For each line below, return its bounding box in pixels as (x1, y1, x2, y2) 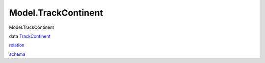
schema (9, 51, 26, 57)
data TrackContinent (9, 33, 51, 39)
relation (9, 42, 25, 48)
